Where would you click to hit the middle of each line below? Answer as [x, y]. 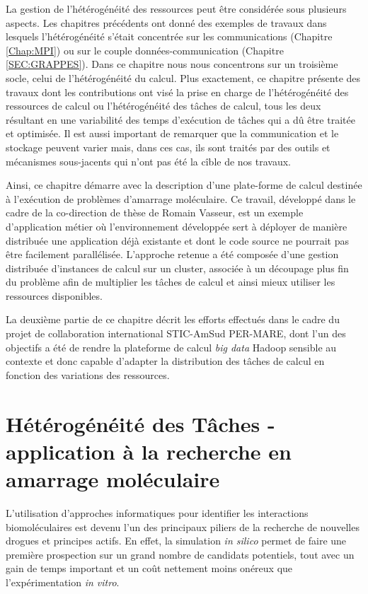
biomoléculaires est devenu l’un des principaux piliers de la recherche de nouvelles [183, 526]
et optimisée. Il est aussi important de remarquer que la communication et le [172, 133]
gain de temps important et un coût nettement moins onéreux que [149, 568]
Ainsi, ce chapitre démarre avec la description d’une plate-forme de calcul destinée [184, 185]
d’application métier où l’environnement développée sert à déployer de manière [177, 226]
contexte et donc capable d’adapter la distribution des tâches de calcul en [165, 361]
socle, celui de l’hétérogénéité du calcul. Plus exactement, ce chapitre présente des [183, 77]
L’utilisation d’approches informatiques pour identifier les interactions [157, 512]
